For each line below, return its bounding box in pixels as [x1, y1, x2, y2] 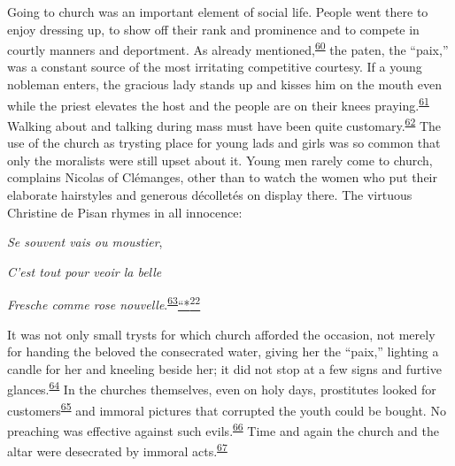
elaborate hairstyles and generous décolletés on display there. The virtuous [7, 185, 413, 203]
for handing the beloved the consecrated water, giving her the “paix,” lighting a [7, 342, 439, 361]
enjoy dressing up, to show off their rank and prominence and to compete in [7, 19, 420, 38]
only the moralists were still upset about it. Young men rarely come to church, [7, 150, 433, 169]
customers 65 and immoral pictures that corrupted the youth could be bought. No [7, 398, 446, 419]
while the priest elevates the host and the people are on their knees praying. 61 [7, 93, 429, 114]
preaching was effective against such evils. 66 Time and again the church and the [7, 418, 440, 439]
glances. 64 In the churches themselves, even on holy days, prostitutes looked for [7, 378, 436, 398]
